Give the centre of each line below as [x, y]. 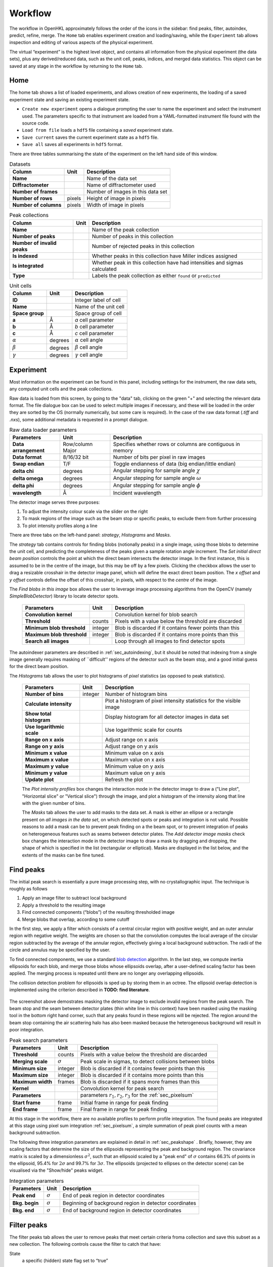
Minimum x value [46, 753]
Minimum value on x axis [134, 753]
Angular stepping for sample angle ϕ [157, 486]
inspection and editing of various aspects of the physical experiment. [81, 43]
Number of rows [32, 199]
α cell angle [89, 340]
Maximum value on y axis [135, 773]
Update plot [39, 779]
